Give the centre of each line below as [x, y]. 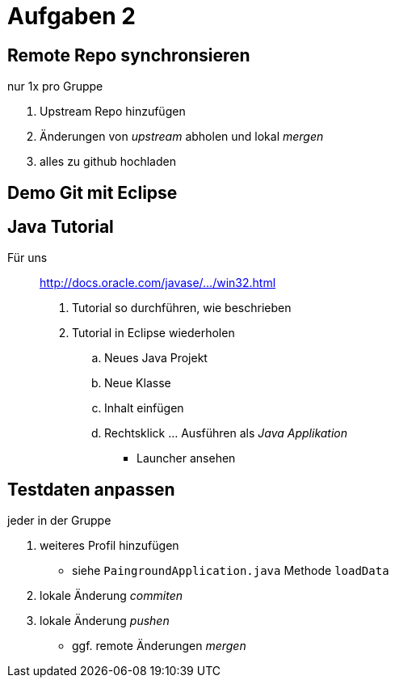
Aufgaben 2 [71, 16]
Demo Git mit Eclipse [92, 192]
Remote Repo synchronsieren [129, 55]
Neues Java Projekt [156, 358]
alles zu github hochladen [108, 162]
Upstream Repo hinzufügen [113, 112]
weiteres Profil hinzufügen [109, 546]
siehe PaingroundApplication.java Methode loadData [231, 571]
